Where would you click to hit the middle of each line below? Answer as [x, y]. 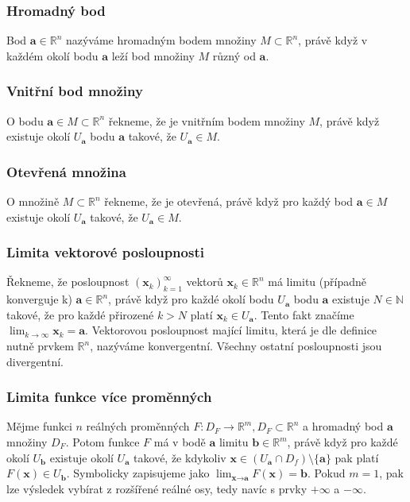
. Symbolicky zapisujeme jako [138, 473]
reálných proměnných [138, 426]
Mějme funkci [39, 426]
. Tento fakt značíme [304, 314]
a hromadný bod [343, 426]
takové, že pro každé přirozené [80, 314]
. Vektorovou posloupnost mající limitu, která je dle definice [231, 330]
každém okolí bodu [52, 55]
